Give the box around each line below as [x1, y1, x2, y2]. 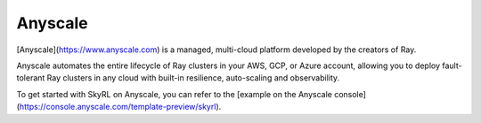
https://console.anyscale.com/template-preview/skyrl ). [19, 102, 222, 112]
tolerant [16, 73, 45, 83]
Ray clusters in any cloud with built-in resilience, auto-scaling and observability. [46, 73, 340, 83]
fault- [442, 60, 462, 71]
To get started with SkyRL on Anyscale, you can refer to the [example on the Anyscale [16, 88, 333, 99]
